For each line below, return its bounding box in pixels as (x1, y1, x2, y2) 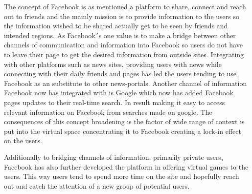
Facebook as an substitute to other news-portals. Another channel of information (4, 78, 247, 88)
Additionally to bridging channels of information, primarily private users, (4, 151, 223, 162)
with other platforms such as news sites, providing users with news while (4, 59, 222, 69)
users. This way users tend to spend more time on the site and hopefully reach (4, 171, 239, 181)
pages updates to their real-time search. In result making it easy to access (4, 97, 225, 107)
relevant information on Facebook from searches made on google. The (4, 107, 212, 117)
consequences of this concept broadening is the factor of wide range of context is (4, 116, 245, 127)
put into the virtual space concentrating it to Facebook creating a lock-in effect (4, 126, 241, 136)
